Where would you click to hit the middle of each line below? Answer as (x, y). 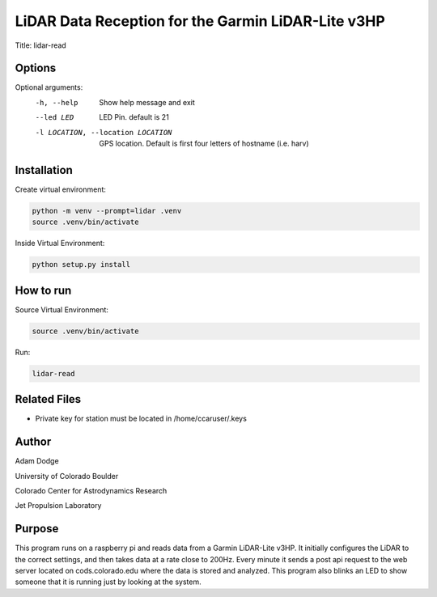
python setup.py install (81, 265)
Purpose (37, 529)
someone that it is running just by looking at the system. (108, 582)
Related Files (48, 399)
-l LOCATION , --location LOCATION (104, 132)
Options (36, 68)
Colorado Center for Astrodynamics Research (91, 490)
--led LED (55, 118)
